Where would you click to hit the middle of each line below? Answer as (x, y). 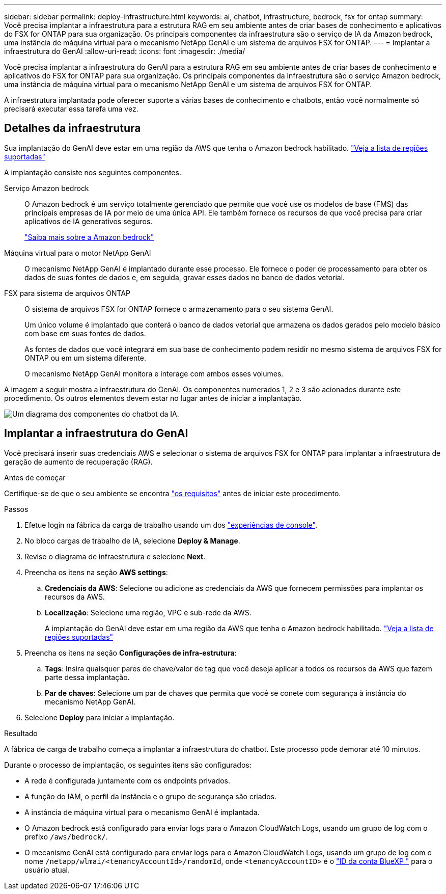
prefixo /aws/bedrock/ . (66, 836)
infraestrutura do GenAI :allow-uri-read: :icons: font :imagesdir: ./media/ (125, 51)
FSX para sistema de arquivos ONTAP (67, 293)
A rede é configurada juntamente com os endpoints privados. (128, 780)
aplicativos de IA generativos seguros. (89, 221)
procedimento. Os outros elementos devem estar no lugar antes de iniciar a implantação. (153, 398)
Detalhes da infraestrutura (73, 128)
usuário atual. (47, 870)
